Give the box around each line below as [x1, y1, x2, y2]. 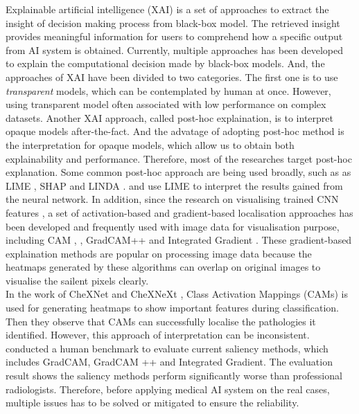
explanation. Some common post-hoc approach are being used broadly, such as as [6, 165, 351, 179]
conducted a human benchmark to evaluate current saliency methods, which [6, 341, 329, 355]
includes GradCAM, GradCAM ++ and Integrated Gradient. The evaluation [6, 354, 333, 369]
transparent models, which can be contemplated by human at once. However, [6, 83, 331, 98]
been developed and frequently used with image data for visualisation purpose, [6, 219, 340, 233]
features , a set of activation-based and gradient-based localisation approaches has [6, 205, 353, 219]
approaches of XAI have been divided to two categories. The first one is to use [6, 69, 338, 84]
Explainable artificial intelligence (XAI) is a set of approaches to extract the [6, 2, 329, 16]
